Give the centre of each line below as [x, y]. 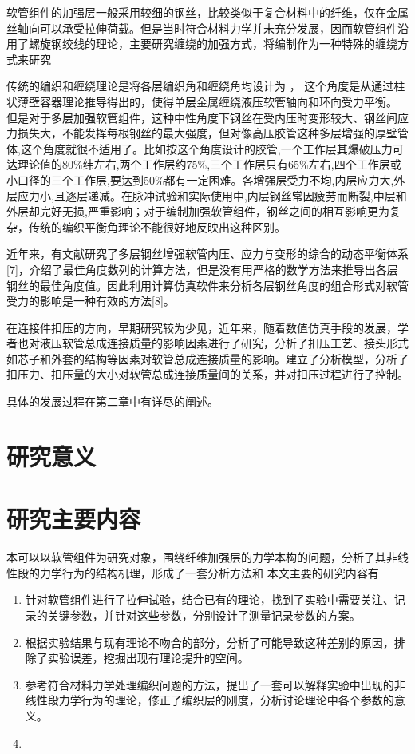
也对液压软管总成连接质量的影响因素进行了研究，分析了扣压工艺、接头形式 [213, 343]
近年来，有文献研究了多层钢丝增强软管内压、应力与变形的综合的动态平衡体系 [207, 254]
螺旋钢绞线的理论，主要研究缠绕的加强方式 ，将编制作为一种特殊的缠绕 [213, 44]
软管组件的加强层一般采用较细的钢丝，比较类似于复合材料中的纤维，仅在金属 [207, 12]
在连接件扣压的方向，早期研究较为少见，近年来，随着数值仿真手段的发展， [202, 327]
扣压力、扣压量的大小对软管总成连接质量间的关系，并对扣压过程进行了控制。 [207, 374]
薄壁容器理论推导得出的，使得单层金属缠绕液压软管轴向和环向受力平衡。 [207, 101]
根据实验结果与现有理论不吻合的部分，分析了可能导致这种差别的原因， [209, 642]
